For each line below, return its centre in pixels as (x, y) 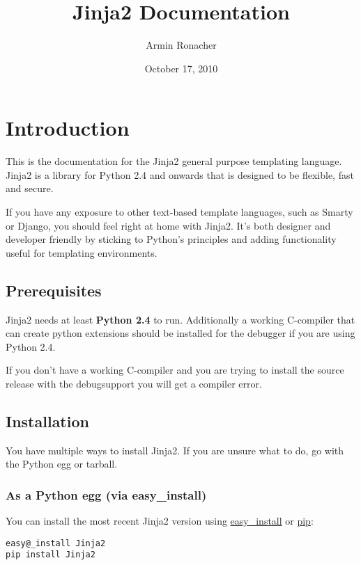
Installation (47, 421)
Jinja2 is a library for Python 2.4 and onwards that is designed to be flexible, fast (180, 174)
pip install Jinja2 (51, 555)
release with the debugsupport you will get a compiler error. (134, 383)
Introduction (68, 128)
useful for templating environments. (82, 252)
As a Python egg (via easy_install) (106, 494)
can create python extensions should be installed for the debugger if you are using (180, 333)
